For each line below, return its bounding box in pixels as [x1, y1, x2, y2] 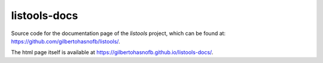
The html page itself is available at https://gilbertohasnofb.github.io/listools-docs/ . [11, 49, 214, 56]
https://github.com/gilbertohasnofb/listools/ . [11, 37, 121, 45]
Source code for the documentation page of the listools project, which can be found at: [11, 30, 226, 37]
